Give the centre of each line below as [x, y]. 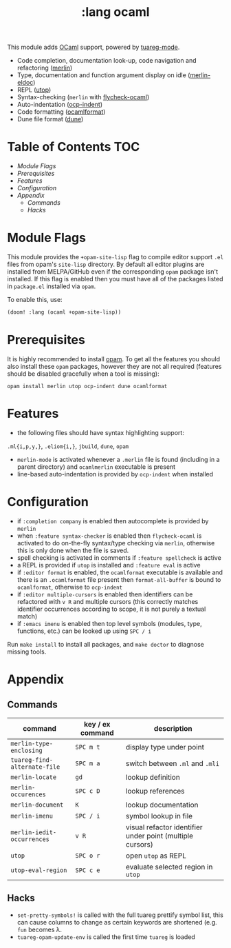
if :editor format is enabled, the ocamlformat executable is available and [120, 572]
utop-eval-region [39, 870]
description [173, 728]
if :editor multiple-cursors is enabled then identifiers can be [105, 594]
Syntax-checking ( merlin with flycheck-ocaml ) [83, 97]
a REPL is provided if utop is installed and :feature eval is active [109, 565]
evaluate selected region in [169, 867]
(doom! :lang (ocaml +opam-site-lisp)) [64, 312]
